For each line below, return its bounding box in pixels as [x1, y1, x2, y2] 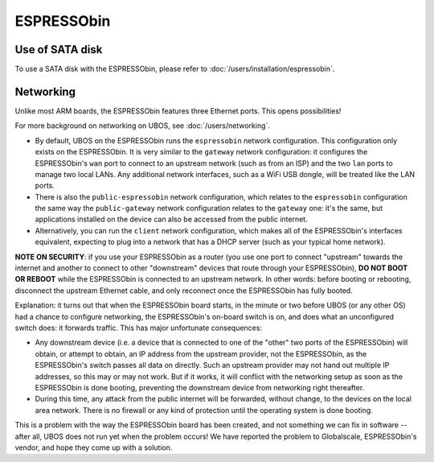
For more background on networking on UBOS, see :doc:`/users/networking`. [14, 121, 271, 130]
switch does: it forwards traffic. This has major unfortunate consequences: [14, 323, 263, 332]
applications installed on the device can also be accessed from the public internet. [35, 214, 309, 225]
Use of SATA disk [14, 43, 103, 56]
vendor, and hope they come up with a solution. [14, 443, 173, 452]
